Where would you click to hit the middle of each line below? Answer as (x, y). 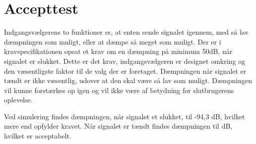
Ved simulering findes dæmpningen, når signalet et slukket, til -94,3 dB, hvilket (125, 116)
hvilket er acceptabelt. (38, 136)
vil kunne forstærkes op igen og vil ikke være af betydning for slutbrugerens (119, 90)
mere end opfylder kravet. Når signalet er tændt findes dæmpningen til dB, (118, 126)
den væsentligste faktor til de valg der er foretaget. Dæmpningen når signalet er (125, 71)
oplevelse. (18, 100)
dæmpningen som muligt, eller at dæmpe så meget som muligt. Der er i (113, 41)
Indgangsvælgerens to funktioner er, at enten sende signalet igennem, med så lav (126, 32)
